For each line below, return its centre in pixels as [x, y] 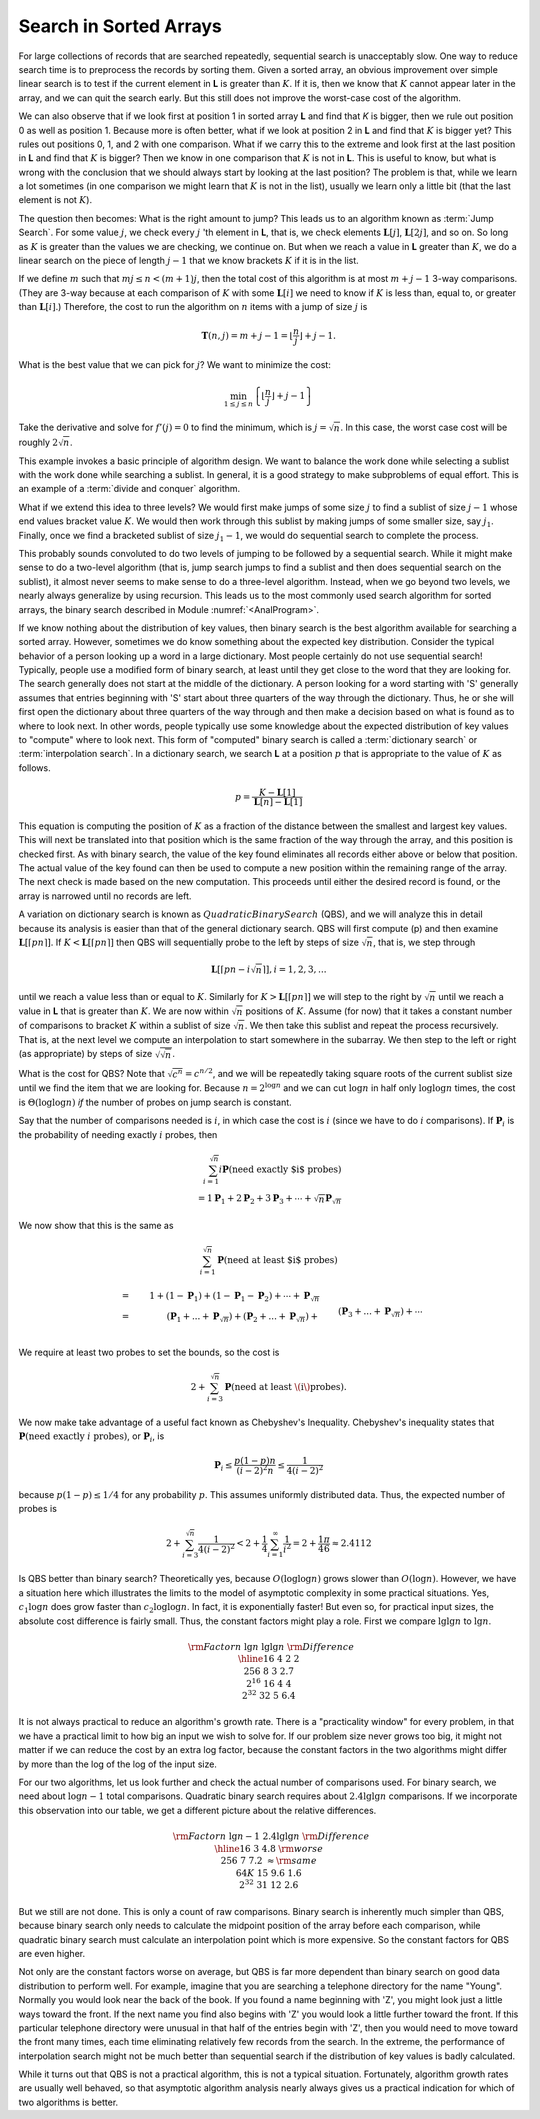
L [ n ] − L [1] [278, 801]
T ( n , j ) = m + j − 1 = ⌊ [247, 335]
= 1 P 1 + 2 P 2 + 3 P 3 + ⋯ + [254, 1199]
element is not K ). [55, 200]
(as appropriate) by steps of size [85, 1054]
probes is [37, 1509]
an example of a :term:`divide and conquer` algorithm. [129, 489]
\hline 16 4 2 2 [269, 1659]
